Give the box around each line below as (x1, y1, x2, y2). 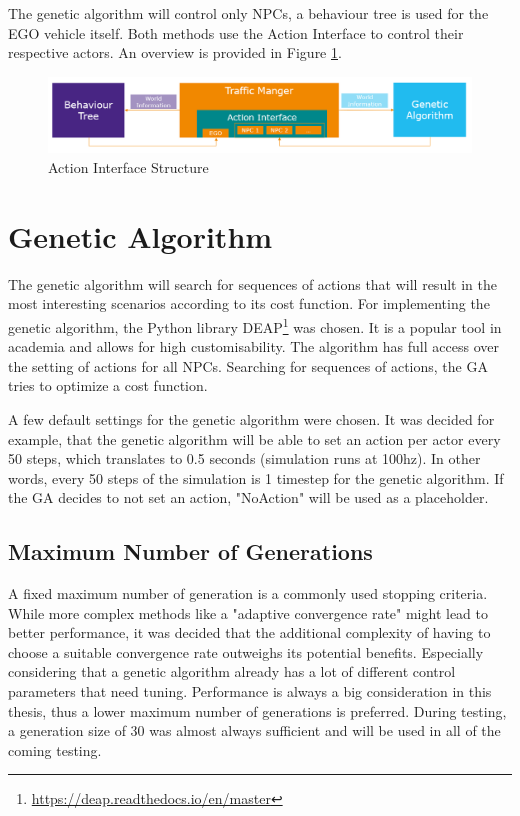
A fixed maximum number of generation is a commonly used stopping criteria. (8, 583, 488, 604)
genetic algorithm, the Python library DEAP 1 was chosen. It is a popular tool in (8, 313, 502, 337)
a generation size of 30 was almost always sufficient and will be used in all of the (8, 720, 501, 741)
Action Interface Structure (48, 156, 209, 177)
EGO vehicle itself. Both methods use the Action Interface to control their (8, 22, 464, 43)
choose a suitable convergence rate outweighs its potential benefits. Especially (8, 641, 484, 662)
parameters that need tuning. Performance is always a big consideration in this (8, 681, 492, 702)
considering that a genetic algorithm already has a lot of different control (8, 661, 456, 682)
